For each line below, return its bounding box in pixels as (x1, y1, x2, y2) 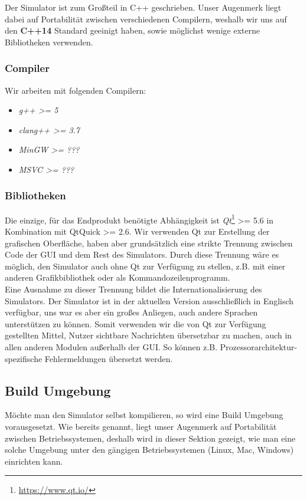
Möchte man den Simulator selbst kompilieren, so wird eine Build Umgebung (5, 409, 283, 421)
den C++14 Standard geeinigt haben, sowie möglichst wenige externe (5, 24, 260, 37)
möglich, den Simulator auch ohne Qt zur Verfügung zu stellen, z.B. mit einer (5, 259, 286, 272)
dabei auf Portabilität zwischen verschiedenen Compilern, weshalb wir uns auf (5, 12, 287, 25)
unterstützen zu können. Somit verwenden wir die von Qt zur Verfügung (5, 317, 266, 330)
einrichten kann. (5, 455, 63, 467)
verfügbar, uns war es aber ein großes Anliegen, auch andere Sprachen (5, 306, 258, 318)
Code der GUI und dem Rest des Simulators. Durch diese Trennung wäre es (5, 248, 279, 261)
